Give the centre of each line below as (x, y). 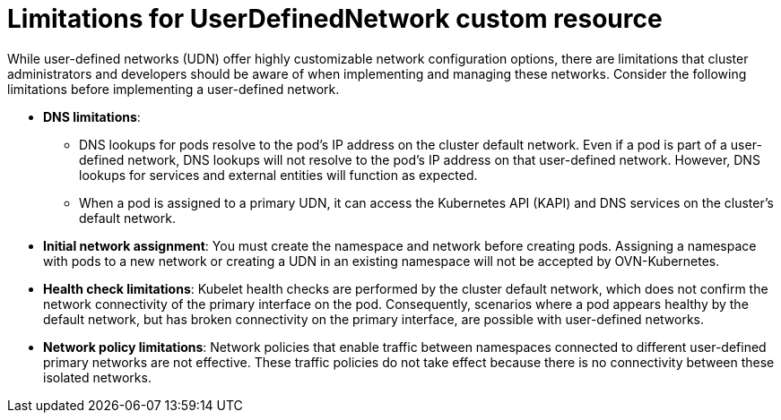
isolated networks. (97, 377)
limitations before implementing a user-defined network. (174, 89)
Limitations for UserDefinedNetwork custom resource (335, 19)
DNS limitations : (92, 116)
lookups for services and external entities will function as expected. (278, 175)
